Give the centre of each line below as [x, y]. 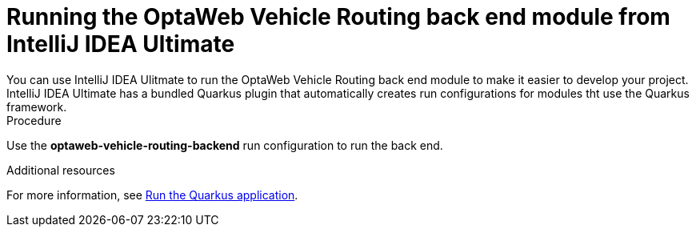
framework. [37, 106]
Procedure [34, 120]
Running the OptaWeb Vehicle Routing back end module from [338, 17]
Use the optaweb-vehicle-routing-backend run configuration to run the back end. [225, 145]
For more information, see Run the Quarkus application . [152, 195]
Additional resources [61, 170]
